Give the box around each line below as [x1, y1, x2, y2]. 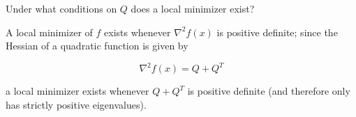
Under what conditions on [6, 1, 117, 15]
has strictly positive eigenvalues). [6, 97, 147, 111]
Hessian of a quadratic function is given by [6, 38, 188, 53]
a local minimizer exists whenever [6, 84, 149, 98]
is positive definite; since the [216, 24, 338, 39]
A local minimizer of [6, 24, 93, 39]
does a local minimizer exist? [131, 1, 255, 15]
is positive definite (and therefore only [187, 84, 350, 98]
